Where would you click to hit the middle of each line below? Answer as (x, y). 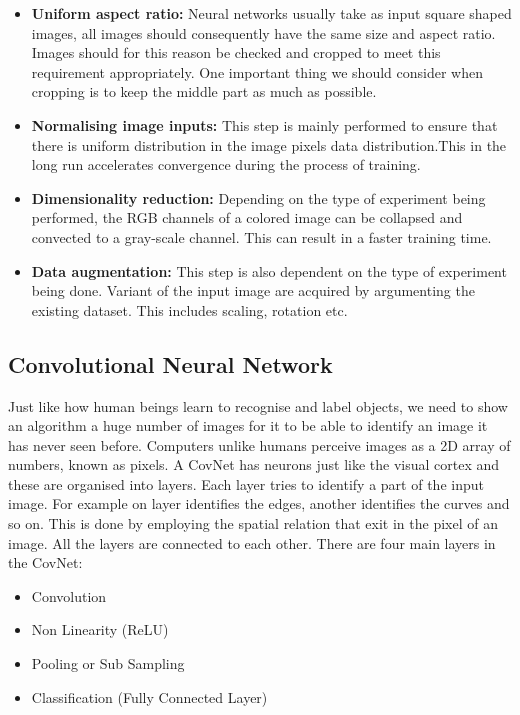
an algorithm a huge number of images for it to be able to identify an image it (248, 425)
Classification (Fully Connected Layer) (149, 696)
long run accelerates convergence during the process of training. (226, 164)
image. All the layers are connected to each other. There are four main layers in (252, 542)
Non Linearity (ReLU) (100, 629)
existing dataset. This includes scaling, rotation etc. (189, 309)
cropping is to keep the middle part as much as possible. (204, 91)
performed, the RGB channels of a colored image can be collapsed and (247, 217)
